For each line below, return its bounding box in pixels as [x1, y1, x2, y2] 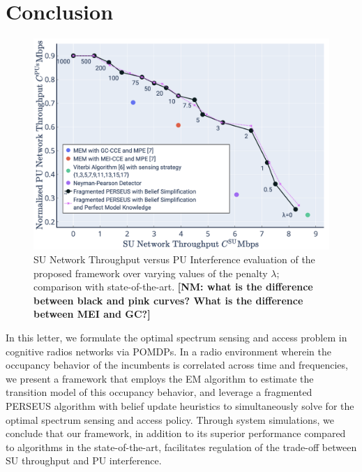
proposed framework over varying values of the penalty [33, 265, 268, 280]
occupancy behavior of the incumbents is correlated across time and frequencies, [6, 357, 348, 372]
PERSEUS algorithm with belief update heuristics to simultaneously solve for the [6, 398, 354, 413]
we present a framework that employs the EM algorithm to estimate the [6, 371, 314, 385]
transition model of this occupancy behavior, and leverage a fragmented [6, 385, 312, 399]
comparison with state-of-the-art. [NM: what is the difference [33, 279, 313, 294]
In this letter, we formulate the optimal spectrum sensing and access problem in [6, 330, 347, 344]
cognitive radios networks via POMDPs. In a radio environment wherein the [6, 344, 331, 358]
